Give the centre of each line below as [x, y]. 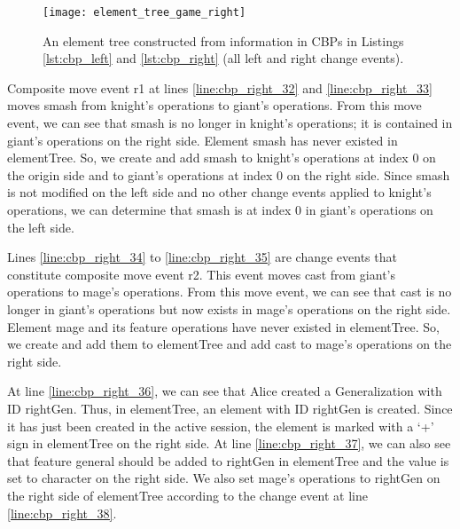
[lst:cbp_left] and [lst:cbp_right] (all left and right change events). [223, 58]
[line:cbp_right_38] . [62, 513]
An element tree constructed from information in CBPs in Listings [223, 40]
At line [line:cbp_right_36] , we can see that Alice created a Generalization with [225, 391]
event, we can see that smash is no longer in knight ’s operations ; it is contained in [230, 123]
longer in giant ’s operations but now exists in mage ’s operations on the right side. [229, 308]
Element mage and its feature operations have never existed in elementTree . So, [223, 326]
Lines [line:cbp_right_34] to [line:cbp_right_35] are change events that [202, 257]
